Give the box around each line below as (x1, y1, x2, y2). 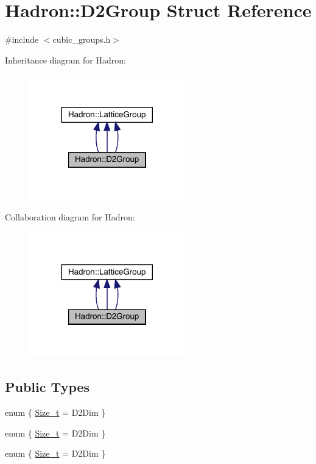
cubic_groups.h (52, 33, 111, 46)
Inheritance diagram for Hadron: (5, 53, 126, 66)
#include (5, 33, 39, 46)
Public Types (5, 377, 90, 396)
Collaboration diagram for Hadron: (5, 211, 135, 223)
